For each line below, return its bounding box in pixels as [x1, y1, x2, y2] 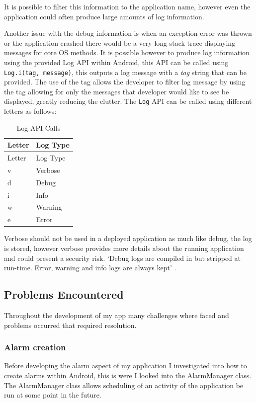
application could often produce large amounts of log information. [4, 11, 204, 21]
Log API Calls [16, 122, 61, 133]
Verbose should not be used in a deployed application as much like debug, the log [4, 233, 252, 243]
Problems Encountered [4, 287, 124, 302]
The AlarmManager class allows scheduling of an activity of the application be [4, 380, 244, 390]
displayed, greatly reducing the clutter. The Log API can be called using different [4, 96, 252, 106]
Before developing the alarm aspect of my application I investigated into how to [4, 360, 247, 371]
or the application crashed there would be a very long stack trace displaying [4, 37, 236, 48]
